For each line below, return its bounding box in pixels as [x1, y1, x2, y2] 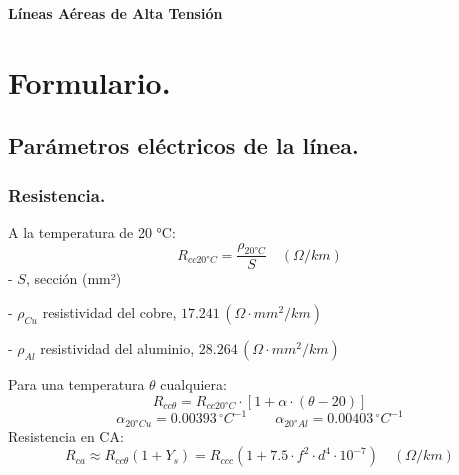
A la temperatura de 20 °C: [8, 221, 176, 242]
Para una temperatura [8, 373, 145, 394]
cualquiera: [160, 373, 227, 394]
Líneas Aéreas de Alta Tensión [8, 3, 223, 23]
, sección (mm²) [25, 268, 122, 289]
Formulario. [8, 61, 171, 102]
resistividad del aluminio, [40, 337, 195, 358]
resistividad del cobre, [42, 301, 177, 322]
